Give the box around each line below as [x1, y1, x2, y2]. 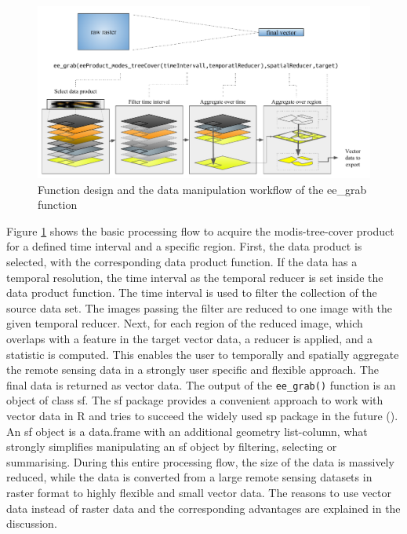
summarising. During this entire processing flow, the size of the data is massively [6, 453, 394, 470]
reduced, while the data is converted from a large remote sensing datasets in [6, 469, 372, 485]
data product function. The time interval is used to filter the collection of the [6, 284, 377, 301]
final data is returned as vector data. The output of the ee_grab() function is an [6, 376, 396, 393]
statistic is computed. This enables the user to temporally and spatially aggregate [6, 346, 399, 362]
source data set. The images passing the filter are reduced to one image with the [6, 299, 393, 316]
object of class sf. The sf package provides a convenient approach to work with [6, 392, 383, 408]
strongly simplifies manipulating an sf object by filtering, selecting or [6, 438, 337, 455]
